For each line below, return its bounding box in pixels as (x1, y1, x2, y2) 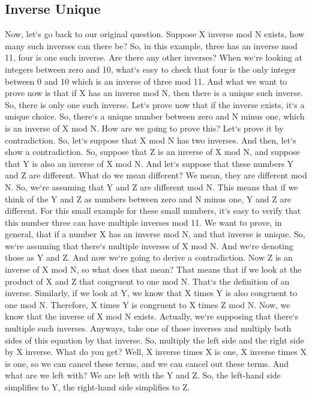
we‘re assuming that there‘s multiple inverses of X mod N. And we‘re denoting (5, 239, 293, 252)
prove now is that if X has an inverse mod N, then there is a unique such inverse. (5, 86, 303, 99)
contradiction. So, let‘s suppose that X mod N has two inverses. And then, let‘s (5, 133, 296, 146)
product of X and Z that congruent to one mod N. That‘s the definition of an (5, 274, 290, 287)
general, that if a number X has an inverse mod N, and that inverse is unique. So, (5, 228, 305, 240)
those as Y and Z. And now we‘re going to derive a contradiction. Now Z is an (5, 251, 293, 264)
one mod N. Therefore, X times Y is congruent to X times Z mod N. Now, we (5, 298, 290, 311)
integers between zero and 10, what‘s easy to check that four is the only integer (5, 62, 296, 75)
